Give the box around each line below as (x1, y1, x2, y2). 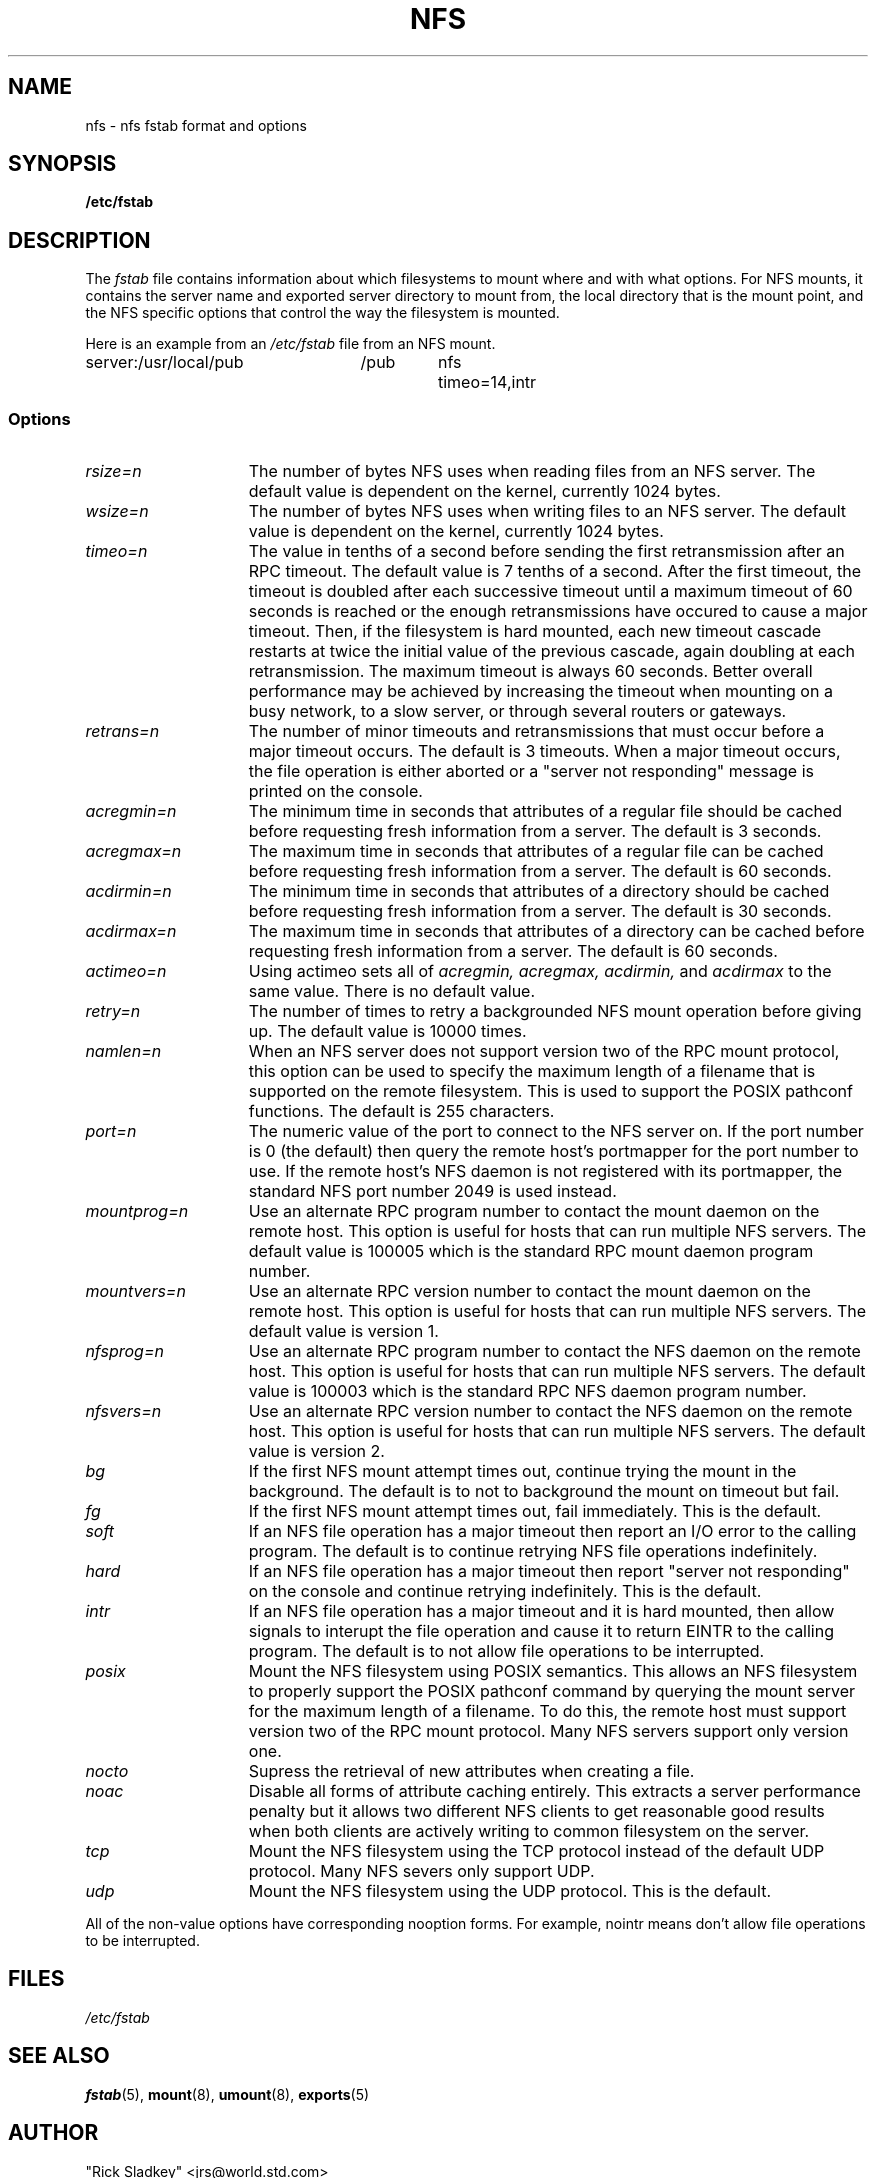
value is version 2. (248, 1441, 385, 1462)
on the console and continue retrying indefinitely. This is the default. (248, 1581, 762, 1602)
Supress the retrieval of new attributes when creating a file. (248, 1761, 695, 1782)
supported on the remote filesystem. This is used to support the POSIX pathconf (248, 1081, 853, 1102)
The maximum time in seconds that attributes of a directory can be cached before (248, 921, 865, 942)
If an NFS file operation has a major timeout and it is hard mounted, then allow (248, 1601, 835, 1622)
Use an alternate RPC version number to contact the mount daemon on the (248, 1281, 811, 1302)
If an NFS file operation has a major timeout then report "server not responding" (248, 1561, 850, 1582)
